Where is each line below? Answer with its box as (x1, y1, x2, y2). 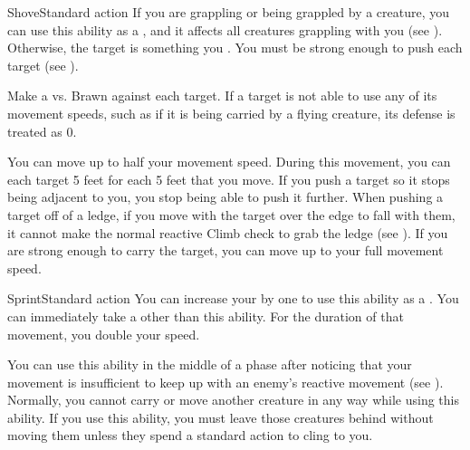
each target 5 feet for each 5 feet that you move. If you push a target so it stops (7, 169, 450, 188)
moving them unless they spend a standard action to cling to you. (7, 426, 373, 445)
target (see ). (7, 55, 79, 74)
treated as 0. (7, 121, 77, 140)
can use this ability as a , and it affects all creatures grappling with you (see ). (7, 20, 443, 39)
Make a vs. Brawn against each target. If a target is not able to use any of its (7, 86, 437, 105)
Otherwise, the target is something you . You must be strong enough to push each (7, 38, 463, 57)
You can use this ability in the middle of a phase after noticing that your (7, 355, 412, 374)
